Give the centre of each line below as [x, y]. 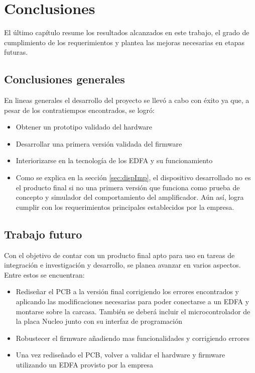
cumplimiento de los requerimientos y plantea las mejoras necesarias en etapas [124, 42]
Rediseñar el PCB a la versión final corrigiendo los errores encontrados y [127, 291]
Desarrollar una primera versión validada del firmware [99, 143]
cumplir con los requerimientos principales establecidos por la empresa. [125, 207]
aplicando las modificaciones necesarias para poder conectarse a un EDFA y [133, 301]
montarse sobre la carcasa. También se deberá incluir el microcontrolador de [133, 311]
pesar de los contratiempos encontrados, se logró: [79, 110]
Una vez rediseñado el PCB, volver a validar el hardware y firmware [120, 355]
